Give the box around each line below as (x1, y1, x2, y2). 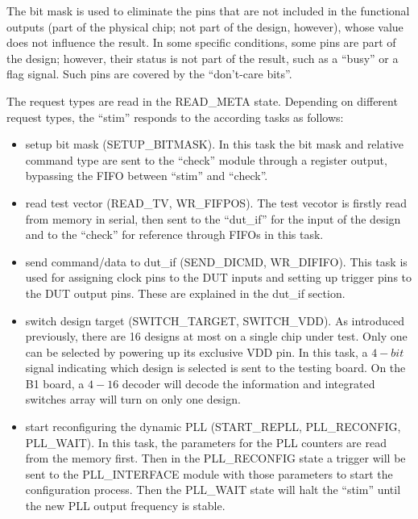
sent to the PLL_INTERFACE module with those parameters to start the (25, 465, 393, 482)
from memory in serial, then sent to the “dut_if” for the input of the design (25, 210, 401, 227)
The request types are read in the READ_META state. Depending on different (6, 92, 398, 109)
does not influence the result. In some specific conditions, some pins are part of (6, 34, 396, 51)
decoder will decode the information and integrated (122, 375, 375, 391)
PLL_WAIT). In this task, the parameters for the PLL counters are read (25, 433, 387, 450)
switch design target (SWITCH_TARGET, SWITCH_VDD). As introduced (25, 312, 404, 329)
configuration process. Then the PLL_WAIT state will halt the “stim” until (25, 481, 401, 498)
